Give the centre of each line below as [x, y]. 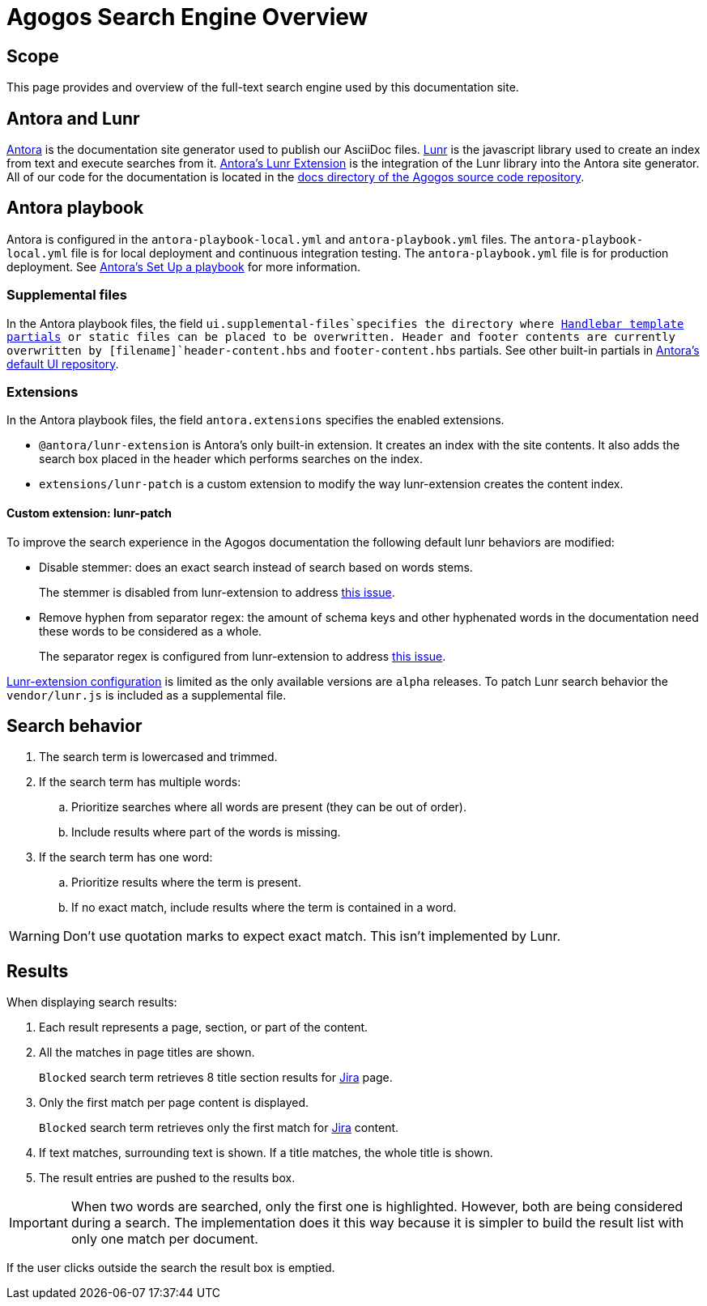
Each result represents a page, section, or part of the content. [204, 1027]
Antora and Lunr [73, 118]
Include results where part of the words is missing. [206, 832]
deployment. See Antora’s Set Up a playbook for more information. [183, 266]
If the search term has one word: [126, 857]
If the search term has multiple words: [140, 782]
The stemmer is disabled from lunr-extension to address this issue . [217, 592]
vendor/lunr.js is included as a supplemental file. [147, 695]
